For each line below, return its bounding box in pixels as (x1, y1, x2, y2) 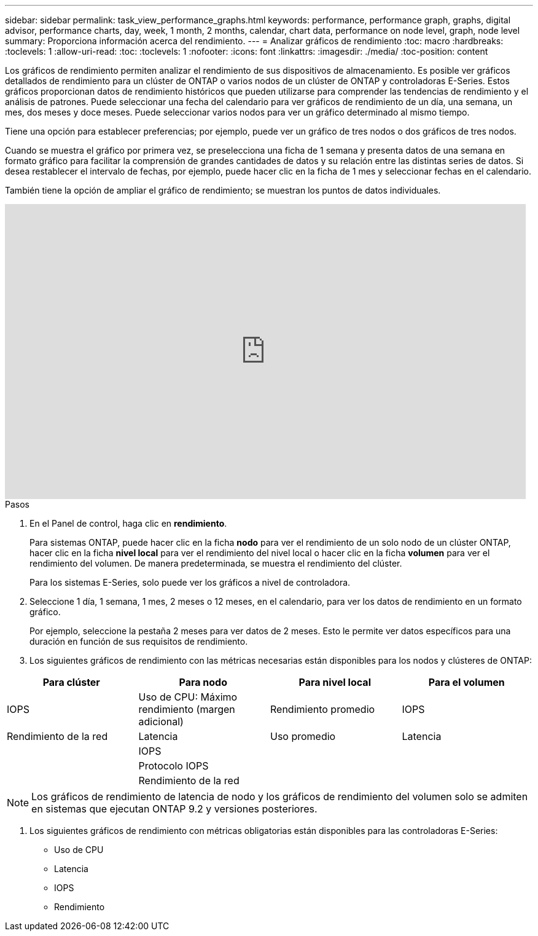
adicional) (138, 715, 184, 728)
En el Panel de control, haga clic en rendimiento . (29, 518, 227, 529)
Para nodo (179, 676, 227, 688)
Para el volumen (428, 676, 505, 688)
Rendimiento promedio (270, 703, 375, 715)
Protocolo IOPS (138, 760, 209, 772)
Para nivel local (298, 676, 371, 688)
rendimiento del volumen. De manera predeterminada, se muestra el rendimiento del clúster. (29, 558, 402, 568)
